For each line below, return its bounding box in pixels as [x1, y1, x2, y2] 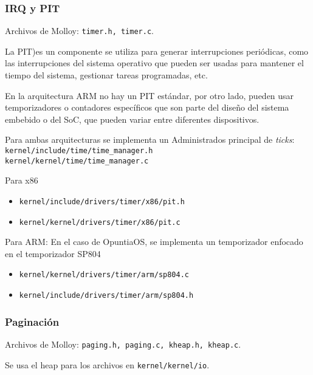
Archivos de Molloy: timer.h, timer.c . [5, 24, 154, 37]
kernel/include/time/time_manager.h [5, 146, 153, 156]
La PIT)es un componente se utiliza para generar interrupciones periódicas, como [5, 44, 309, 57]
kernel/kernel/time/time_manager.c [5, 156, 149, 165]
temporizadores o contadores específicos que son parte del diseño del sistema [5, 101, 289, 114]
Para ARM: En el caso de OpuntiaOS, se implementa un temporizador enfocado [5, 235, 303, 248]
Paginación [5, 314, 60, 329]
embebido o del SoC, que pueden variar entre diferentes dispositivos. [5, 112, 260, 125]
